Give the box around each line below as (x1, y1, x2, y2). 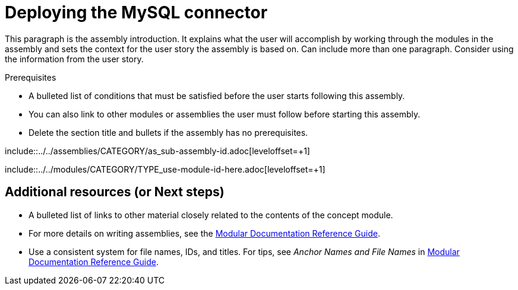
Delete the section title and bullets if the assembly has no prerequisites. (29, 127, 308, 138)
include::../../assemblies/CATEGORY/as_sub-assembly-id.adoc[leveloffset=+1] (5, 145, 310, 156)
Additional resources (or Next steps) (5, 184, 225, 200)
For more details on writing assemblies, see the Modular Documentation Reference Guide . (29, 228, 380, 238)
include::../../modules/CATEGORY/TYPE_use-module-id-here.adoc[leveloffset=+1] (5, 164, 326, 174)
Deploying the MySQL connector (5, 2, 268, 23)
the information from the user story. (5, 53, 144, 64)
